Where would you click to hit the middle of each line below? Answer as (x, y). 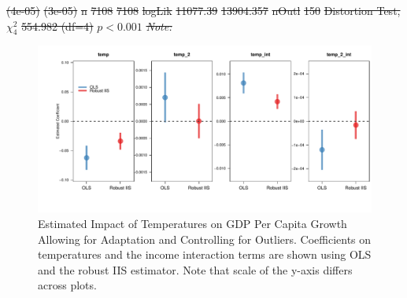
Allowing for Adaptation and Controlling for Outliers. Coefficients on (205, 239)
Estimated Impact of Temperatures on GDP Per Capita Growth (192, 223)
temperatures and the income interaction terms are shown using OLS (205, 254)
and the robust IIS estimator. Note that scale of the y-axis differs (195, 269)
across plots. (67, 285)
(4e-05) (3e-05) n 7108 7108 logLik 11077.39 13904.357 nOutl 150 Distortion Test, (203, 10)
